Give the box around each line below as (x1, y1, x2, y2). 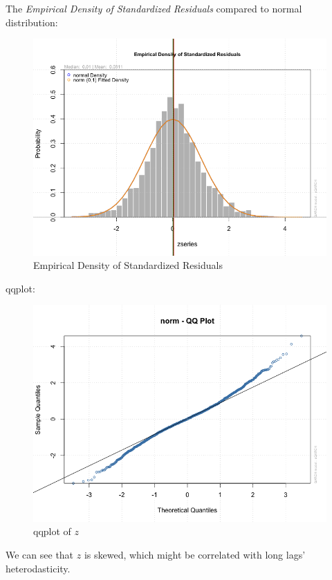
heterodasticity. (6, 561, 71, 575)
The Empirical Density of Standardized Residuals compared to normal (6, 1, 302, 15)
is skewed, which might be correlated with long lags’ (84, 548, 306, 562)
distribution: (6, 15, 58, 29)
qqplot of (33, 524, 71, 539)
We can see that (6, 548, 74, 562)
